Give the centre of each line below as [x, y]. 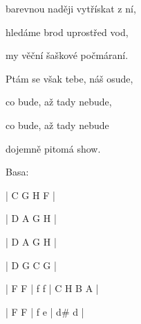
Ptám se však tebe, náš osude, [69, 78]
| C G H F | [30, 195]
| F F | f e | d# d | [45, 311]
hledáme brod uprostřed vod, [67, 32]
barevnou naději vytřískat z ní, [71, 8]
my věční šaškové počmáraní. [67, 55]
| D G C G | [31, 265]
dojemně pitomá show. [53, 148]
